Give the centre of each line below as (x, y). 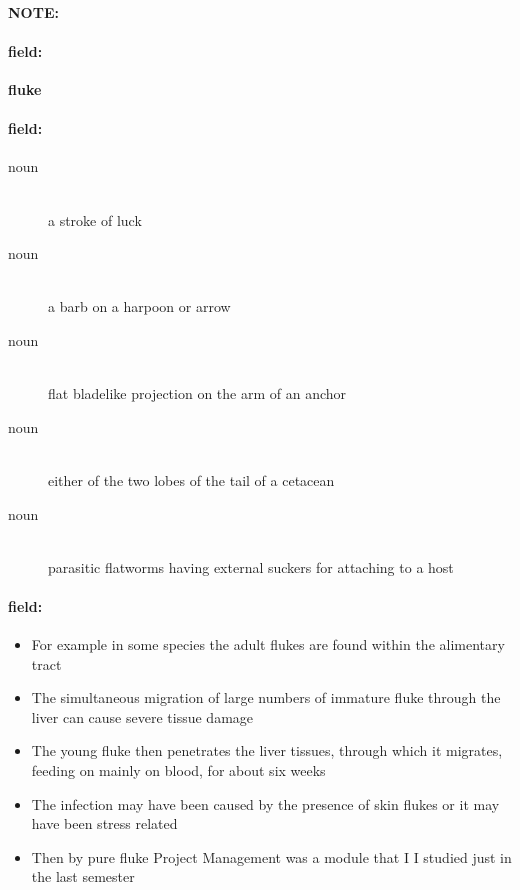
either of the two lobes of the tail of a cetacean (191, 479)
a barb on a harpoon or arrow (139, 306)
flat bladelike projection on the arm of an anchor (197, 393)
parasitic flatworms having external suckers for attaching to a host (251, 566)
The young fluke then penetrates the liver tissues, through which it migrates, (267, 750)
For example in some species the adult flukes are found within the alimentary (268, 644)
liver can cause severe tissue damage (142, 716)
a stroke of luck (95, 219)
